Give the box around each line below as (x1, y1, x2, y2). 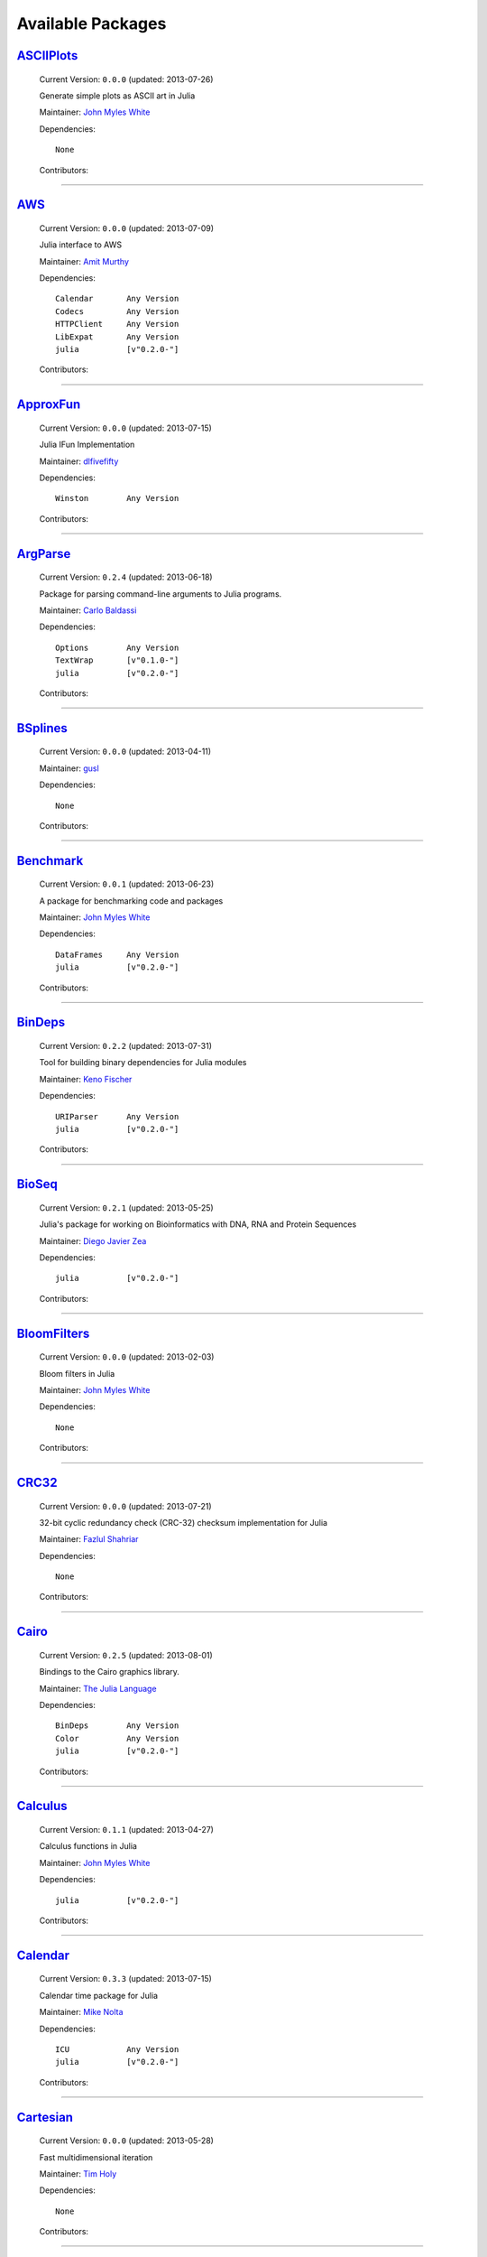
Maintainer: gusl (39, 763, 99, 774)
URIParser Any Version (55, 1111, 179, 1121)
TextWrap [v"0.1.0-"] (55, 655, 179, 665)
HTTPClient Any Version (55, 319, 179, 330)
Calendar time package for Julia (39, 1990, 158, 2001)
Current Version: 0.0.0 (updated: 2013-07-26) (39, 73, 214, 85)
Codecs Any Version (55, 306, 179, 316)
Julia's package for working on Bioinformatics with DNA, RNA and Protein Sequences (39, 1219, 357, 1230)
